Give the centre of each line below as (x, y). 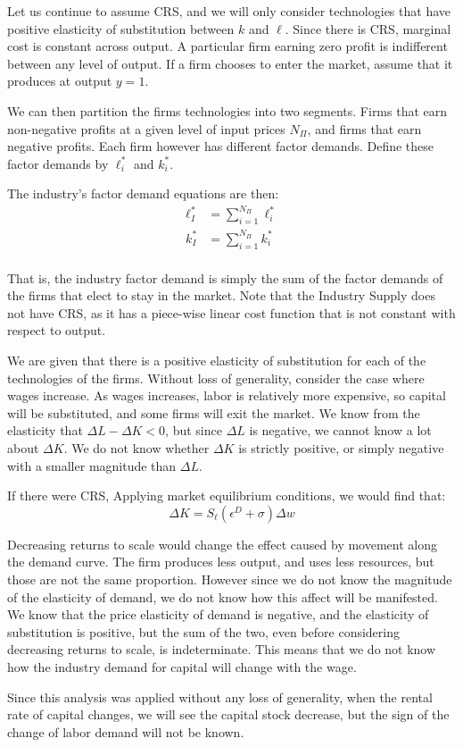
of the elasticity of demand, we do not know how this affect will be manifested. (223, 596)
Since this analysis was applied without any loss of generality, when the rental (220, 697)
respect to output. (57, 330)
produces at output (60, 81)
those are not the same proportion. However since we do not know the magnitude (230, 579)
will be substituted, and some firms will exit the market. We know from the (214, 412)
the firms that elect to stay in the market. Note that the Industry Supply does (221, 295)
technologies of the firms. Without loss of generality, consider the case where (216, 378)
